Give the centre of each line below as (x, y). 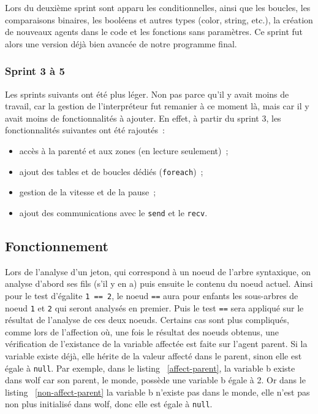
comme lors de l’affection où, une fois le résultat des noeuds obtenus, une (142, 331)
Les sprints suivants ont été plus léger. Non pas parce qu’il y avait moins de (147, 94)
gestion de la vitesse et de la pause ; (88, 192)
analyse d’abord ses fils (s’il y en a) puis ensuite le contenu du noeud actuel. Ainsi (159, 283)
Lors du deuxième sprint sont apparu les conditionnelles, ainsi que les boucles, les (158, 7)
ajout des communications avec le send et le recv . (113, 212)
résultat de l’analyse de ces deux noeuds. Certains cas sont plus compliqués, (147, 320)
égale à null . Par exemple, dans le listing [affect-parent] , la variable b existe (150, 368)
